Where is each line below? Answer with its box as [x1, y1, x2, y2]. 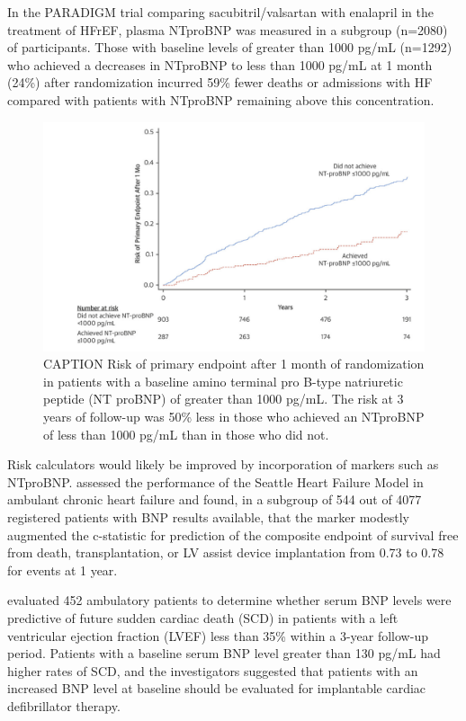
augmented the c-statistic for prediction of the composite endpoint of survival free [7, 525, 459, 544]
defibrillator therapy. [7, 696, 121, 715]
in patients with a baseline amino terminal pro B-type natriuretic [43, 371, 403, 390]
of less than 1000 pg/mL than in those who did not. [43, 424, 329, 443]
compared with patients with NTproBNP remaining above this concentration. [7, 90, 435, 109]
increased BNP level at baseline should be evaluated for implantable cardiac [7, 679, 426, 698]
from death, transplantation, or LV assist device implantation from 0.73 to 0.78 [7, 543, 444, 562]
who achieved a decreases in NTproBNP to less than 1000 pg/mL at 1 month [7, 55, 433, 74]
